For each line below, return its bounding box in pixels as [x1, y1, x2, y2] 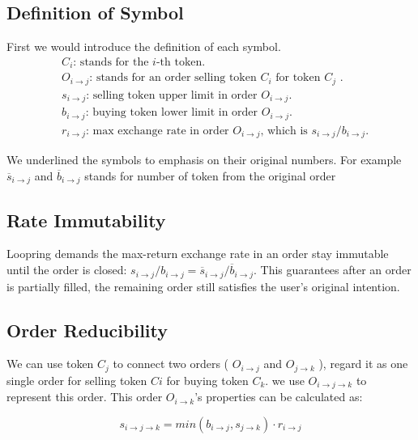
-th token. [156, 56, 206, 68]
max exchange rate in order [92, 125, 229, 137]
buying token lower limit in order [92, 107, 258, 119]
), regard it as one [318, 355, 408, 372]
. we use [265, 371, 305, 388]
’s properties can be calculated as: [194, 388, 363, 405]
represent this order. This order [6, 388, 163, 405]
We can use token [6, 355, 94, 372]
